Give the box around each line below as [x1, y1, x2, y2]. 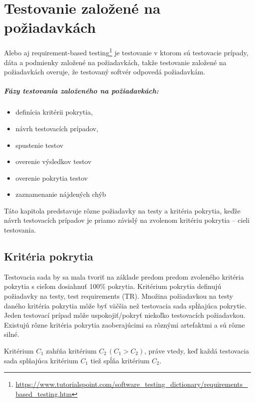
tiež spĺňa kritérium [90, 355, 150, 365]
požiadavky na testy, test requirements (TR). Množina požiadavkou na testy [4, 291, 233, 301]
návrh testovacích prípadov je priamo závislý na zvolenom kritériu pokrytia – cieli [4, 215, 250, 225]
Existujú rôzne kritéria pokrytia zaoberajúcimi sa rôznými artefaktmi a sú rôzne [4, 319, 245, 330]
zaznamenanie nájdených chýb [15, 189, 106, 199]
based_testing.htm [15, 388, 72, 399]
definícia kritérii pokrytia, [15, 107, 93, 117]
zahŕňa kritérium [46, 346, 97, 356]
